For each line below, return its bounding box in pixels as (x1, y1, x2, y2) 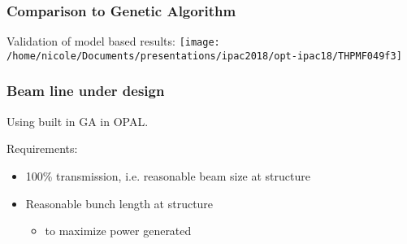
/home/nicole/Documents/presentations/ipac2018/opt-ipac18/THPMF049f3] (6, 50, 402, 62)
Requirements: (6, 140, 78, 157)
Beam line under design (6, 81, 165, 101)
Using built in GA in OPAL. (6, 112, 149, 129)
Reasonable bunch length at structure (25, 194, 214, 211)
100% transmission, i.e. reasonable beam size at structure (25, 167, 310, 184)
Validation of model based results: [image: (6, 33, 220, 50)
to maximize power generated (45, 222, 192, 239)
